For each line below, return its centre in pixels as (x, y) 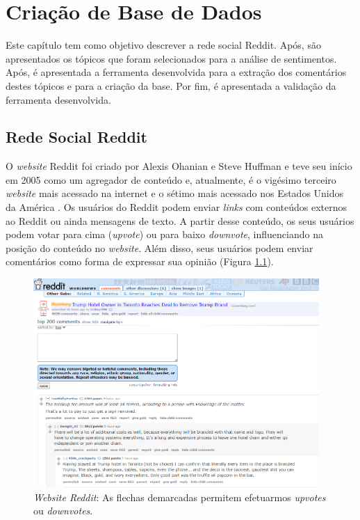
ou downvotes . (63, 511)
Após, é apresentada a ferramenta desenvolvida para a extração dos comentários (176, 72)
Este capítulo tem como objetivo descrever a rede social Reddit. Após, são (163, 45)
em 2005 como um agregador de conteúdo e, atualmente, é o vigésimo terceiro (171, 179)
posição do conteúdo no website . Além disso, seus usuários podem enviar (159, 247)
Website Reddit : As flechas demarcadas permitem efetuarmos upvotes (180, 497)
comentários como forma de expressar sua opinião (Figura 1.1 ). (140, 261)
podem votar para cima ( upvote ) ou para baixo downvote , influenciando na (164, 234)
